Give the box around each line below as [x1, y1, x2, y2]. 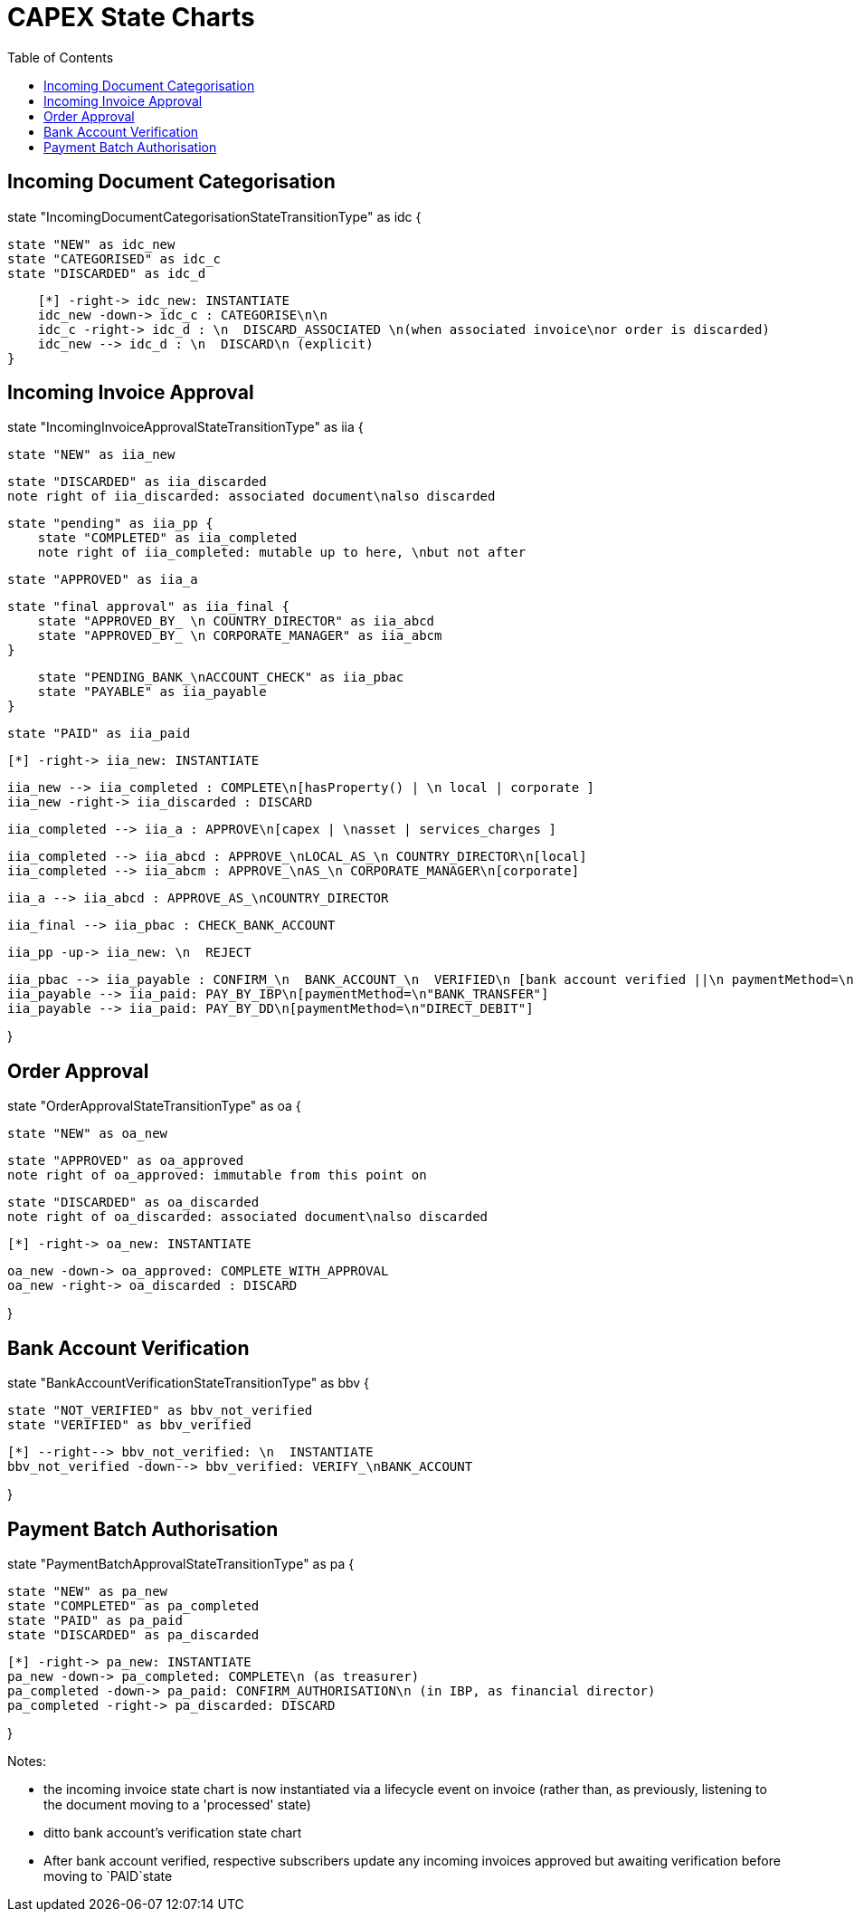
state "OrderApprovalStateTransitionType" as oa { [7, 1098, 301, 1114]
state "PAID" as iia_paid [7, 726, 191, 741]
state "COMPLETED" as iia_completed [37, 530, 298, 546]
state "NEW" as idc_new [7, 236, 176, 252]
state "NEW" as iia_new [7, 447, 176, 463]
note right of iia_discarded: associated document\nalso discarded [7, 489, 496, 504]
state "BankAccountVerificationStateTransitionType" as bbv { [7, 1375, 370, 1391]
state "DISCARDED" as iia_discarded [7, 474, 267, 490]
